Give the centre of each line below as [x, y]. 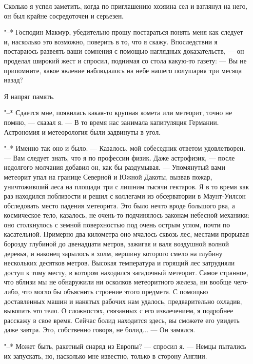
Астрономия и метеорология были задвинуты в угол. [82, 131]
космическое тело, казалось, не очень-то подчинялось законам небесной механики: [127, 215]
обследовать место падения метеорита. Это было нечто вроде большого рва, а [120, 205]
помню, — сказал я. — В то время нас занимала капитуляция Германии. [111, 122]
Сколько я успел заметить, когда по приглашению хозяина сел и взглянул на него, [126, 6]
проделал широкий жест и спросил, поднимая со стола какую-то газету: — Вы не [125, 60]
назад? [14, 80]
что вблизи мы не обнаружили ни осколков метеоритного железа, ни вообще [118, 282]
